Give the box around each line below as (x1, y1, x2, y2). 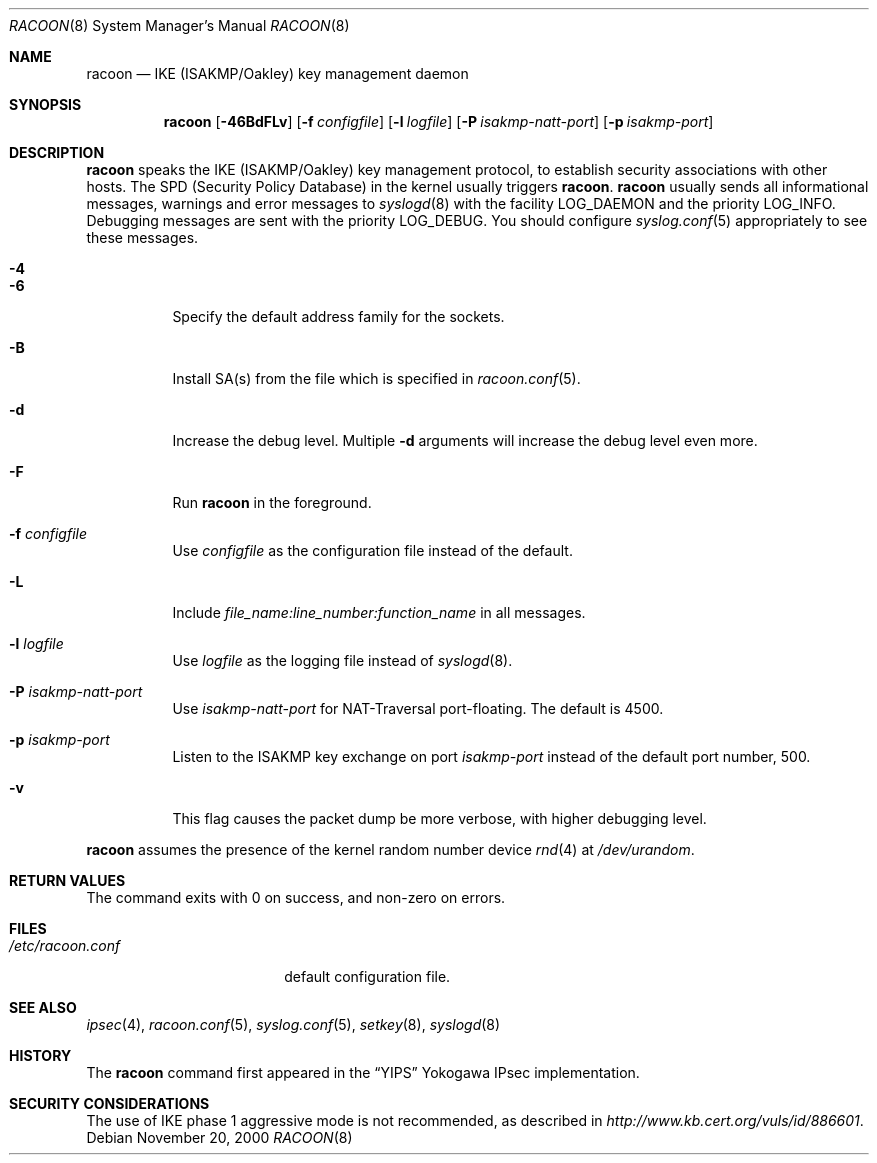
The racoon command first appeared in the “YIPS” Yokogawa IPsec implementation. (86, 1064, 640, 1081)
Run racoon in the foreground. (172, 494, 372, 511)
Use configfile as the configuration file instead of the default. (172, 542, 573, 559)
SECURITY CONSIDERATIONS (9, 1095, 210, 1112)
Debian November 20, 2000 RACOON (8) (86, 1129, 353, 1146)
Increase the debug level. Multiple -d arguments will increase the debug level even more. (172, 432, 758, 449)
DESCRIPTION (9, 144, 105, 161)
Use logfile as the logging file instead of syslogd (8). (172, 652, 513, 669)
